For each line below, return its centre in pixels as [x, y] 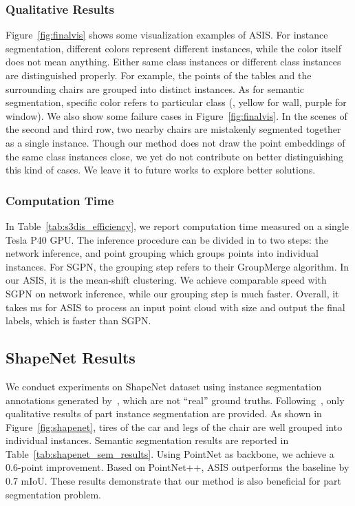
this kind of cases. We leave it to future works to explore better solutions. [161, 170]
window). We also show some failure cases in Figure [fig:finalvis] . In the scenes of [176, 115]
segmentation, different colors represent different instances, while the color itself [173, 48]
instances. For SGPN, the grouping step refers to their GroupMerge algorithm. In [177, 266]
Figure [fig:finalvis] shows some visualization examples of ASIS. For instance [167, 35]
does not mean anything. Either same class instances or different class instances [173, 62]
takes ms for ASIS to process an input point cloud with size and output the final [175, 307]
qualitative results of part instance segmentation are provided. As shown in [164, 413]
